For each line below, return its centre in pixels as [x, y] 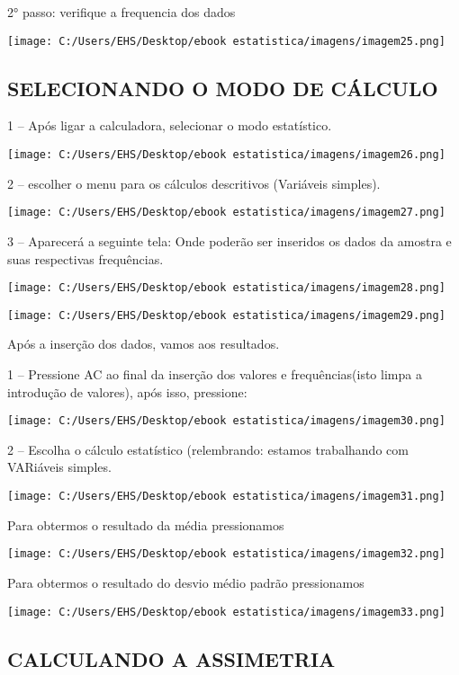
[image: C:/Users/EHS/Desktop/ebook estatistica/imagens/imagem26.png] [226, 155]
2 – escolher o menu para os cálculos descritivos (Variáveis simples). [194, 183]
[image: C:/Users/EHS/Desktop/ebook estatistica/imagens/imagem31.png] [226, 497]
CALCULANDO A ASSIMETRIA [171, 658]
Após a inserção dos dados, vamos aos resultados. [144, 344]
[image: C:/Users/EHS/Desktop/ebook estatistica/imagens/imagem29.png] [226, 315]
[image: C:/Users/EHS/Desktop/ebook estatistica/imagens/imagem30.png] [226, 421]
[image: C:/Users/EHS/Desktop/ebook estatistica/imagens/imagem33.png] [226, 612]
